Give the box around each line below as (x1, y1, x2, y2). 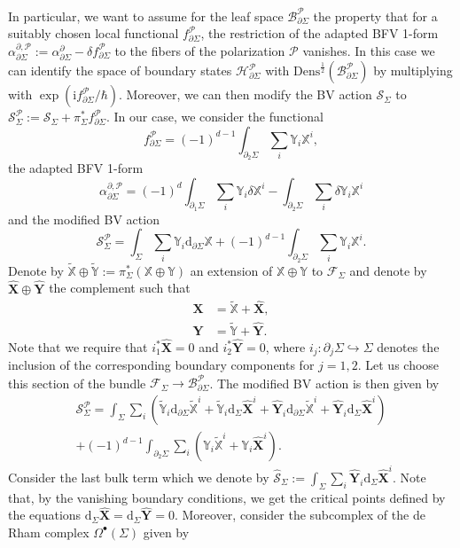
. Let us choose (357, 356, 440, 374)
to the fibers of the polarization (114, 41, 285, 59)
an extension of (190, 261, 273, 279)
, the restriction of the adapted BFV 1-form (200, 24, 439, 43)
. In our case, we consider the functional (105, 107, 324, 126)
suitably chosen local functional (8, 24, 179, 43)
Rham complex (8, 522, 90, 541)
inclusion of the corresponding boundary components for (8, 356, 315, 374)
